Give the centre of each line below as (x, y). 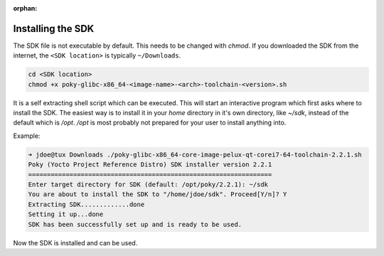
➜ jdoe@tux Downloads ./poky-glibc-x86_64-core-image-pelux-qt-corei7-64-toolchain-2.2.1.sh (195, 154)
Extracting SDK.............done (86, 204)
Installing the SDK (54, 28)
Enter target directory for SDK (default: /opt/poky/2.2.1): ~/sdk (148, 184)
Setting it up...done (66, 214)
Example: (27, 136)
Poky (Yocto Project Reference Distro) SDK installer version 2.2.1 (150, 165)
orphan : (25, 8)
